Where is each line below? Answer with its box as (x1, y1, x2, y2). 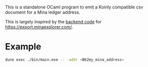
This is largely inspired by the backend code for (5, 19, 102, 24)
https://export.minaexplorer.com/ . (5, 24, 73, 30)
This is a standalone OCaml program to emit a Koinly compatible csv (5, 4, 144, 10)
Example (5, 41, 41, 52)
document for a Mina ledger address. (5, 9, 80, 15)
